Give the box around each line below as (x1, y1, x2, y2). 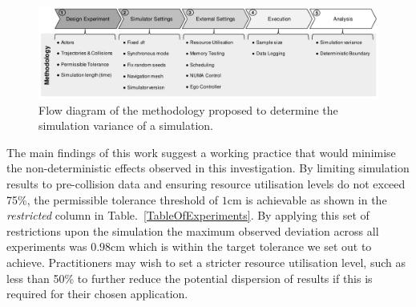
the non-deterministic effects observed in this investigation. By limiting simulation (6, 160, 410, 176)
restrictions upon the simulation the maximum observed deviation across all (6, 222, 379, 239)
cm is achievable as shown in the (227, 191, 387, 208)
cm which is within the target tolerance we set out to (111, 238, 372, 255)
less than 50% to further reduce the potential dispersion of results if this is (6, 269, 373, 286)
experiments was (6, 238, 87, 255)
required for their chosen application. (6, 285, 188, 302)
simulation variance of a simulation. (38, 117, 213, 134)
